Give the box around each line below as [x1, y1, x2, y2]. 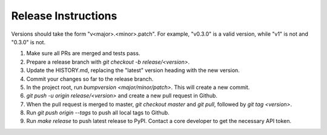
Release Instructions [11, 9, 117, 22]
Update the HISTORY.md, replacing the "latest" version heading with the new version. [26, 67, 240, 74]
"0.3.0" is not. [11, 38, 45, 45]
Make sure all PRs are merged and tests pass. [26, 50, 140, 57]
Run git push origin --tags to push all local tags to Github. [26, 109, 170, 116]
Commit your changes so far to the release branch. [26, 75, 154, 82]
